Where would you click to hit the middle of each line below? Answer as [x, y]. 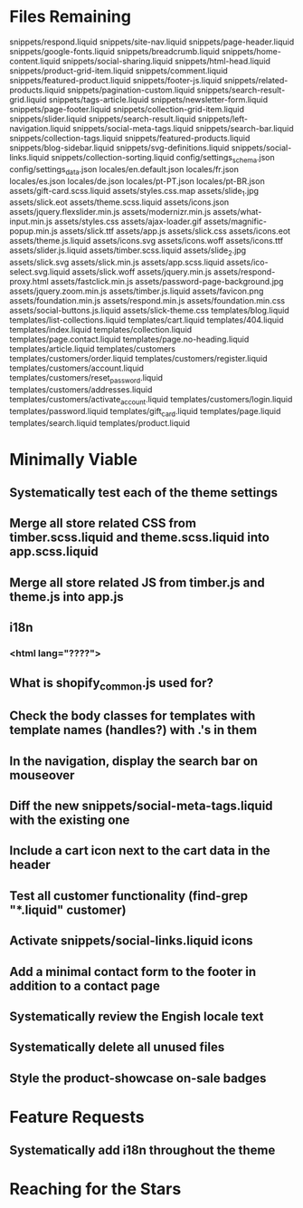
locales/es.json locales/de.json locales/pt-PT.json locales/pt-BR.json [137, 181]
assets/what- [237, 212]
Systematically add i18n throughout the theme [142, 1150]
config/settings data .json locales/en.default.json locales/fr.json [124, 170]
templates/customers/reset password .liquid [86, 379]
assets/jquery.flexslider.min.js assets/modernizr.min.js [110, 212]
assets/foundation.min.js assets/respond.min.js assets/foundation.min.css [147, 301]
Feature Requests [77, 1117]
